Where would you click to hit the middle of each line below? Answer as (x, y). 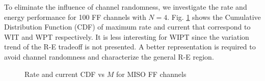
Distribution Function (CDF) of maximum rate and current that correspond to (127, 27)
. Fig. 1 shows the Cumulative (214, 17)
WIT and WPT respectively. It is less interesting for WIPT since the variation (127, 36)
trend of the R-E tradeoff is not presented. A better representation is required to (130, 47)
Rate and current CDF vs (65, 74)
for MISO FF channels (151, 74)
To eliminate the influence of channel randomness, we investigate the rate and (126, 7)
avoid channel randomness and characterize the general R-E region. (109, 56)
